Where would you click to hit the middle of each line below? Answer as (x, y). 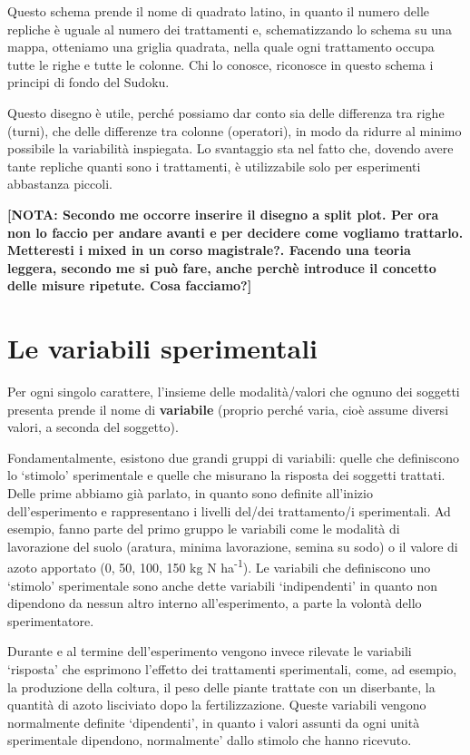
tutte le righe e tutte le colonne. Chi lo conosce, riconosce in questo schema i (220, 64)
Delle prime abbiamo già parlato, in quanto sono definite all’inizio (190, 493)
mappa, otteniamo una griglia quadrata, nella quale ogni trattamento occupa (221, 47)
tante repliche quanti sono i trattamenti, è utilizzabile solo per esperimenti (214, 166)
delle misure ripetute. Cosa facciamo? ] (130, 285)
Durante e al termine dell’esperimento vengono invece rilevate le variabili (210, 651)
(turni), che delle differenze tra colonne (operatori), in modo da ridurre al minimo (235, 130)
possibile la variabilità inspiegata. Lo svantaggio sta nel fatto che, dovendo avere (230, 148)
